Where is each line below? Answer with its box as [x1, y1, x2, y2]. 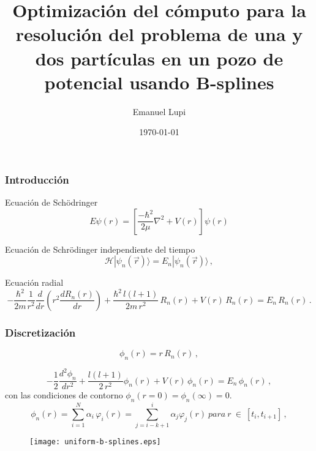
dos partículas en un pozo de [35, 45, 284, 70]
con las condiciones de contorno [5, 389, 123, 401]
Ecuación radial [5, 276, 64, 289]
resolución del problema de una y [15, 21, 303, 47]
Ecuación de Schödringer [5, 196, 98, 209]
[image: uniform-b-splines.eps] [29, 438, 161, 447]
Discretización [5, 324, 76, 340]
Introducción [5, 171, 69, 187]
